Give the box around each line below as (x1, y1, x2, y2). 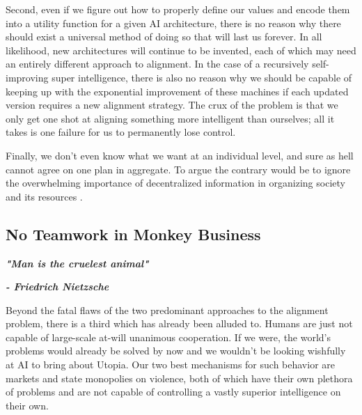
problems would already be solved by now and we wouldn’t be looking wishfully (6, 343, 346, 358)
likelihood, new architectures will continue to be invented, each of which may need (6, 42, 356, 57)
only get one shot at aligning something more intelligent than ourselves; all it (6, 111, 335, 125)
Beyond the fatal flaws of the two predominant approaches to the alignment (6, 302, 329, 317)
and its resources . (6, 189, 83, 203)
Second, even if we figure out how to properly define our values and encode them (6, 2, 350, 16)
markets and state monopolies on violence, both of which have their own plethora (6, 370, 353, 385)
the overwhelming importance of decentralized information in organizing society (6, 175, 345, 190)
